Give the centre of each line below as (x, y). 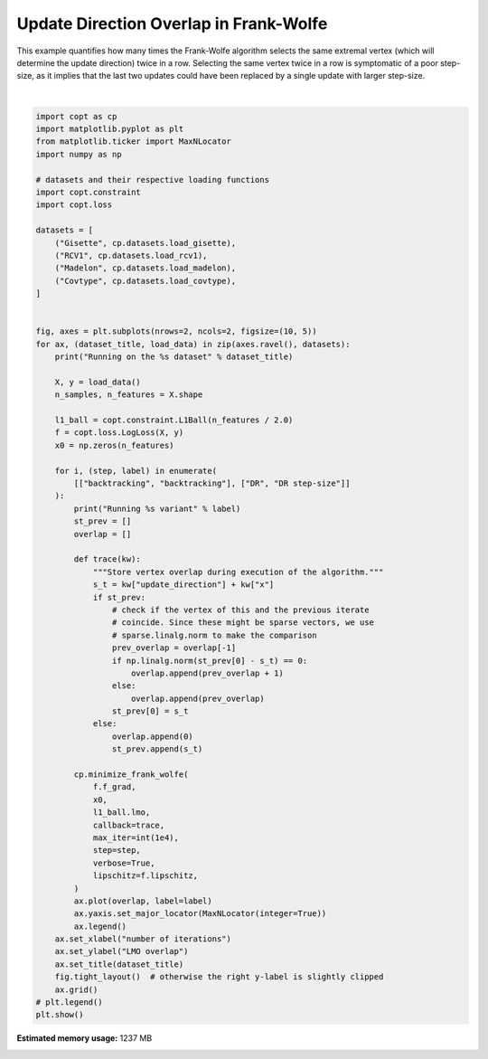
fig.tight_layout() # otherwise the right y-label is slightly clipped (219, 977)
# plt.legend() (69, 1002)
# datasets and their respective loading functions (153, 180)
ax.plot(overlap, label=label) (143, 901)
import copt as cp (76, 116)
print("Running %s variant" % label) (157, 508)
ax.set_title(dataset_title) (119, 964)
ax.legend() (100, 926)
